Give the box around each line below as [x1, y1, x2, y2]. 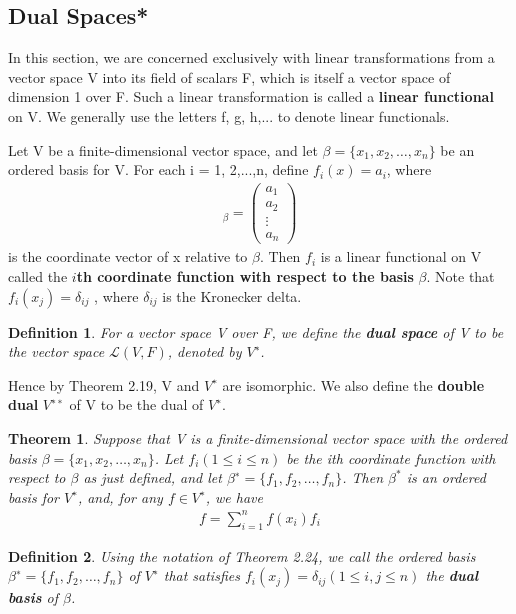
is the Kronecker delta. [162, 285, 302, 306]
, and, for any [77, 486, 163, 507]
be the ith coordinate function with [286, 447, 496, 468]
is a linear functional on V [320, 246, 482, 267]
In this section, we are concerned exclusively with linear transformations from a [8, 47, 495, 68]
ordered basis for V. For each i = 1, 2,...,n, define [8, 159, 309, 180]
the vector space [8, 341, 105, 362]
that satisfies [163, 565, 240, 586]
